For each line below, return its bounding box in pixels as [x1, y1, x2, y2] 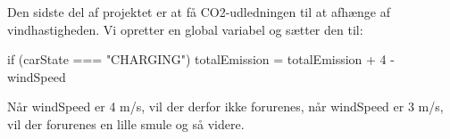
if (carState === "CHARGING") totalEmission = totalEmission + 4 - [7, 50, 395, 69]
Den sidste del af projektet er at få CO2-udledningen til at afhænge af [7, 3, 391, 20]
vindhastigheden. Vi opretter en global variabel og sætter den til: [7, 20, 363, 38]
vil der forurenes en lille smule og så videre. [7, 114, 245, 133]
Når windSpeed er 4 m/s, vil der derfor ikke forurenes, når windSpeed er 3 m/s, [7, 97, 444, 116]
